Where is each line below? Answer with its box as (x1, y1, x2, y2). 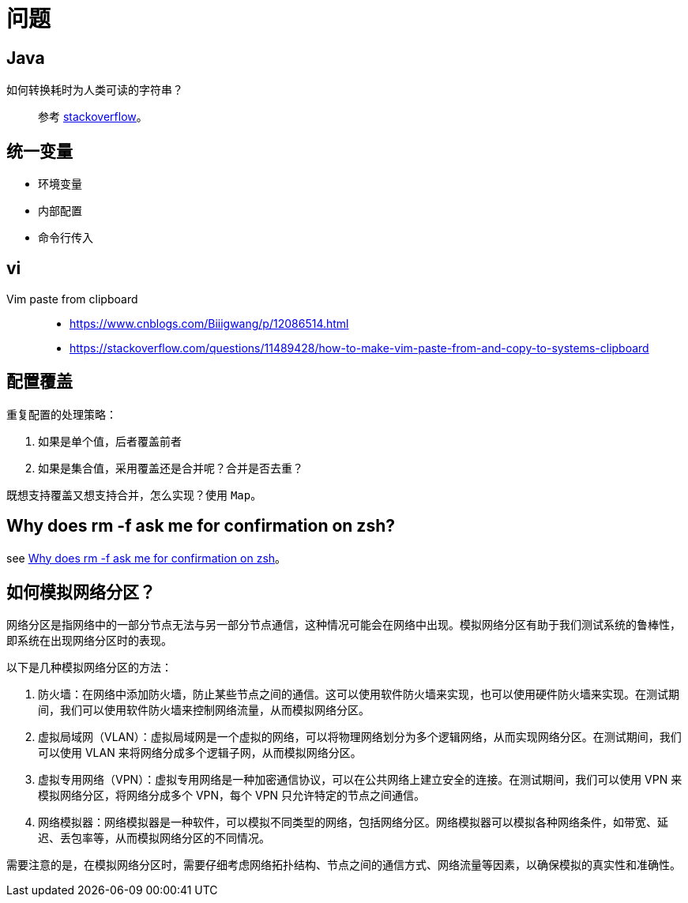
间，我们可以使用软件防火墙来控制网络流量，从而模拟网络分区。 (38, 703, 370, 717)
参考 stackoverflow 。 (38, 110, 148, 124)
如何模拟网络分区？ (6, 581, 156, 602)
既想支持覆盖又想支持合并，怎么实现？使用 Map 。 (6, 487, 262, 502)
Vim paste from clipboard (6, 292, 138, 306)
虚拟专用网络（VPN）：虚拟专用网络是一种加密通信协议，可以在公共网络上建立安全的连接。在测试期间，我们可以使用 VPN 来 (38, 773, 682, 787)
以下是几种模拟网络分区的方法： (6, 660, 172, 675)
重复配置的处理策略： (6, 407, 117, 421)
